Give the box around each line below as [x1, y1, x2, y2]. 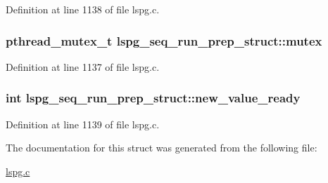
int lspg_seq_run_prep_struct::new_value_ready [6, 89, 301, 107]
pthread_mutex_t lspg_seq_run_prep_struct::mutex [6, 32, 322, 49]
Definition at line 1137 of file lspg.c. [6, 59, 160, 74]
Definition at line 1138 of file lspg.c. [6, 2, 160, 16]
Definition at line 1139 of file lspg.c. [6, 116, 160, 131]
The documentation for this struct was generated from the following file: [6, 140, 317, 155]
